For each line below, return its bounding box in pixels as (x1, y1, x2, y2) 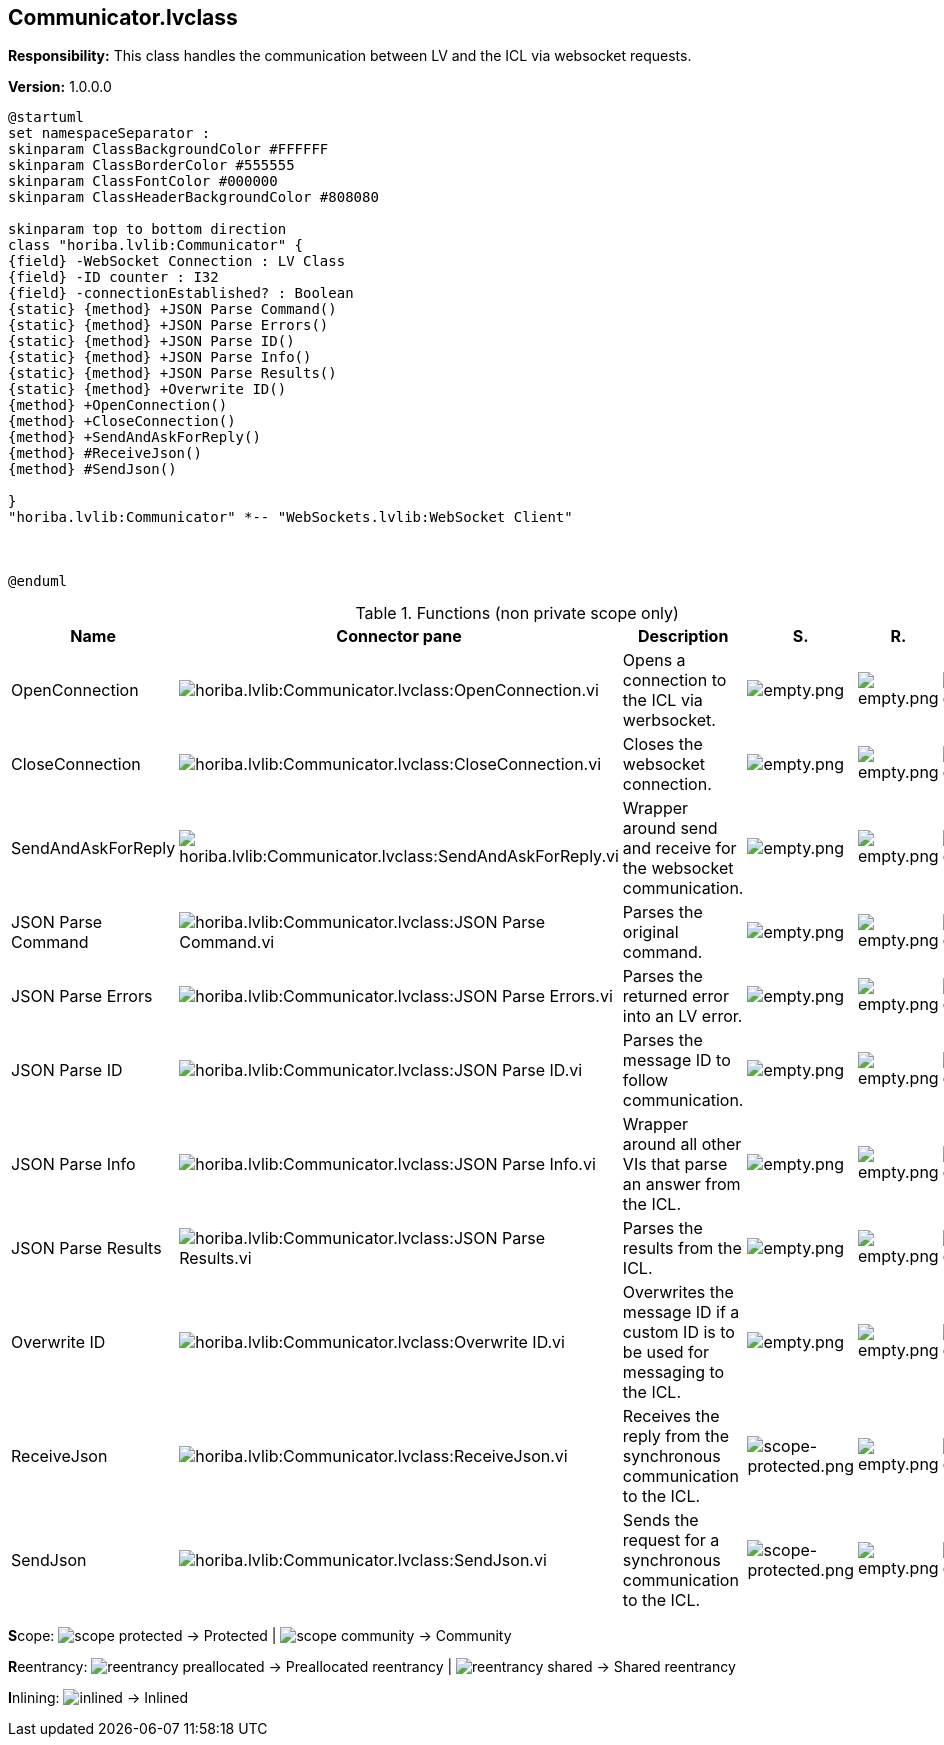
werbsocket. (622, 710, 716, 731)
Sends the (622, 1510, 699, 1531)
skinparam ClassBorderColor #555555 (8, 157, 295, 174)
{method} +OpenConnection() (8, 397, 228, 414)
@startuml (8, 109, 84, 126)
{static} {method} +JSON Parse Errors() (8, 317, 329, 334)
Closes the (622, 734, 703, 755)
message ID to (622, 1050, 731, 1071)
